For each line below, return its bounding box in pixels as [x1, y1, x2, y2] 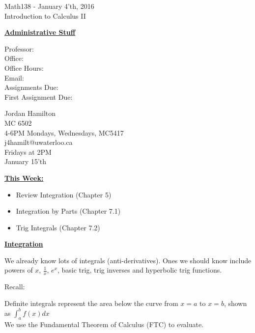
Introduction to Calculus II [4, 10, 86, 21]
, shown [224, 298, 247, 308]
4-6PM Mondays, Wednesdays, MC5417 [4, 127, 124, 138]
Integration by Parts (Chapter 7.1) [16, 206, 121, 216]
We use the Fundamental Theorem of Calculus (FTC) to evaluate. [4, 319, 204, 329]
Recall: [4, 281, 25, 292]
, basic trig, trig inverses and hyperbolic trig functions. [57, 265, 222, 275]
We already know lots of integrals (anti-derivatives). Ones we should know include [4, 255, 252, 265]
